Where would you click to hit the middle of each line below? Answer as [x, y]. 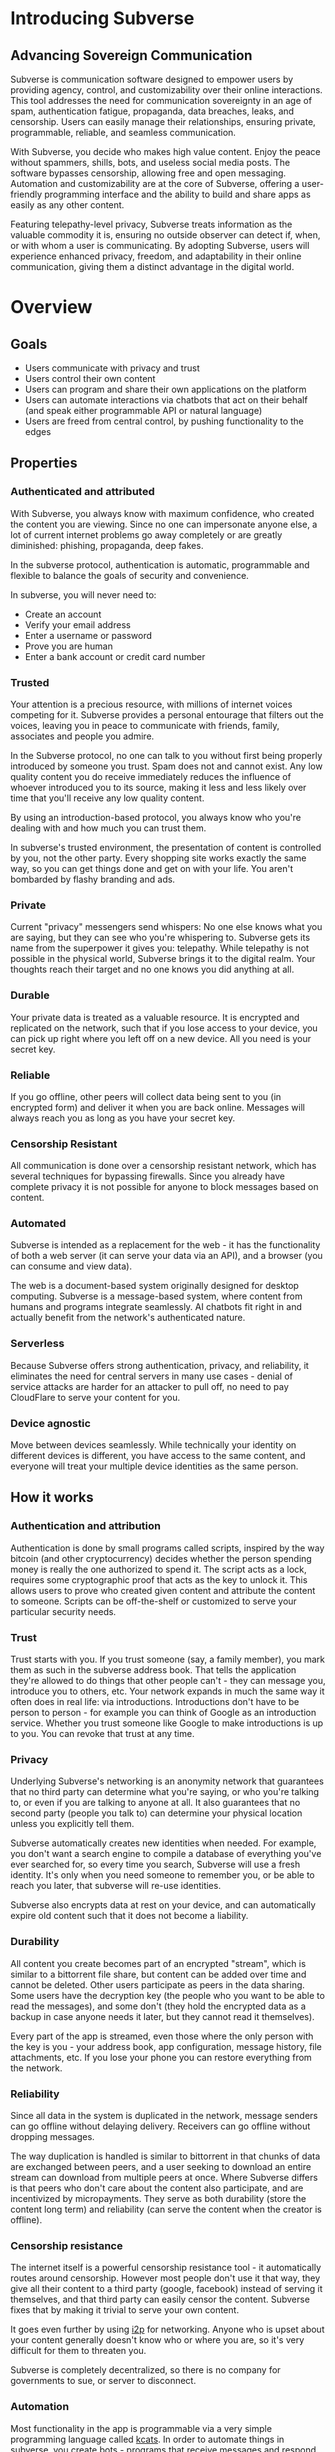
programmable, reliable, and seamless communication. [123, 132]
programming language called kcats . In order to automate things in [147, 2439]
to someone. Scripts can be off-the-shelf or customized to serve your [153, 1601]
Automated [38, 1224]
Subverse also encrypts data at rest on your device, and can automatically [163, 1905]
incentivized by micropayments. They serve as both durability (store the [158, 2198]
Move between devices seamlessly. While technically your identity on [153, 1445]
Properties [44, 463]
